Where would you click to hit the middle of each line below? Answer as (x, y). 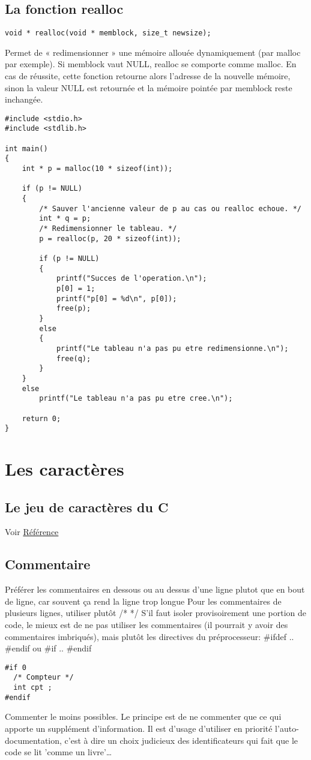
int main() (26, 148)
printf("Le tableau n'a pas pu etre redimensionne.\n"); (172, 348)
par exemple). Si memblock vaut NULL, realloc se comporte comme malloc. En (151, 64)
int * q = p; (65, 219)
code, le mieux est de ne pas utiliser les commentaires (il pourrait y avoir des (146, 624)
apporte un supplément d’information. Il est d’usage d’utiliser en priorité (139, 728)
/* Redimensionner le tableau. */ (108, 229)
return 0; (41, 418)
